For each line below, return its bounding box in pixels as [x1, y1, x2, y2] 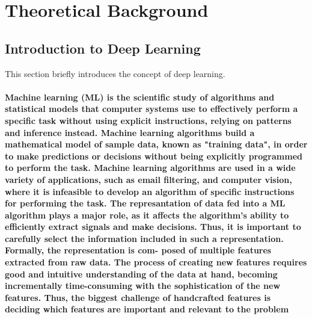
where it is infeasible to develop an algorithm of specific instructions [5, 185, 295, 197]
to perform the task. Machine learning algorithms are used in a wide [5, 161, 296, 174]
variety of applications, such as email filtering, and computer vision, [5, 173, 292, 185]
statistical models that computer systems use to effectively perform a [5, 102, 298, 115]
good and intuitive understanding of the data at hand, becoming [5, 267, 278, 280]
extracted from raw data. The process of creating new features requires [5, 256, 307, 268]
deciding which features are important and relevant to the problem [5, 303, 289, 315]
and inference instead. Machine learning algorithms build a [5, 126, 255, 138]
